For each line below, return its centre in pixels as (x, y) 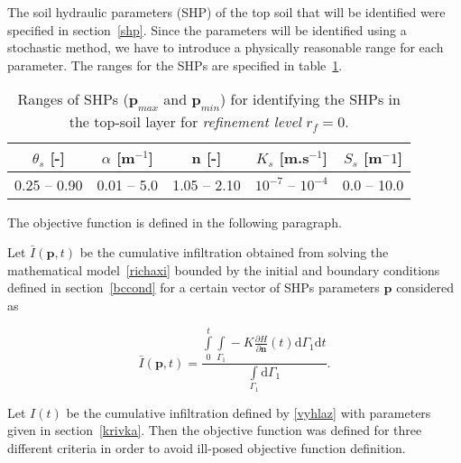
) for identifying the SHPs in (310, 99)
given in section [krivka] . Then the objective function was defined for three (215, 430)
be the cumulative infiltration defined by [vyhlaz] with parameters (249, 412)
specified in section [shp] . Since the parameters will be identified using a (207, 29)
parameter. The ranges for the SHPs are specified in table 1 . (175, 65)
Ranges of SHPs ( (73, 99)
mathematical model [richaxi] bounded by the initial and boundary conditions (224, 269)
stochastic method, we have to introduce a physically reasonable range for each (226, 47)
